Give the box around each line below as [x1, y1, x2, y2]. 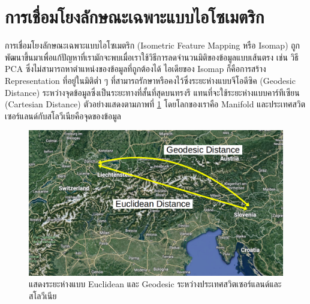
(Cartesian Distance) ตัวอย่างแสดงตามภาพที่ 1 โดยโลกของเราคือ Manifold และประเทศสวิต [5, 98, 306, 110]
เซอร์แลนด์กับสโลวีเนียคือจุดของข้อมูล [5, 109, 121, 122]
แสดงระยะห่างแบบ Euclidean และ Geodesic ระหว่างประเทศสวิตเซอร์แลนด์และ [29, 278, 282, 290]
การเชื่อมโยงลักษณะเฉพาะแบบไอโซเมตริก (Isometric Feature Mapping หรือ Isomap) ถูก [5, 39, 300, 52]
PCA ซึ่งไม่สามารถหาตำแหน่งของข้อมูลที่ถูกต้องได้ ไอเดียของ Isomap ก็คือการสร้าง [5, 62, 266, 75]
